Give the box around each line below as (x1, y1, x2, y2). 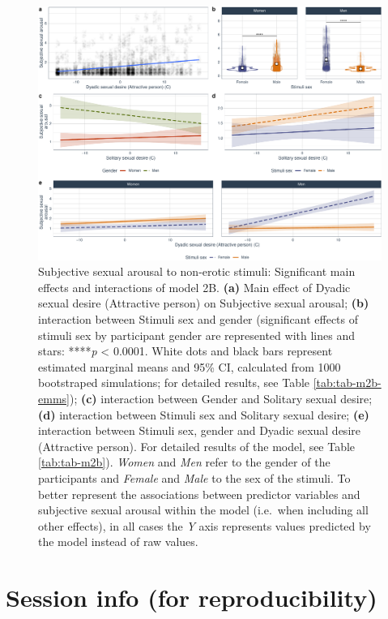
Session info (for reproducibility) (6, 581, 377, 614)
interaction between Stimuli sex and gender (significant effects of (38, 310, 359, 327)
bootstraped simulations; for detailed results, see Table (38, 374, 310, 391)
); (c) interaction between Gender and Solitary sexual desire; (69, 389, 373, 406)
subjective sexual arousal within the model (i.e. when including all (38, 501, 369, 518)
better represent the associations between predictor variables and (38, 485, 360, 502)
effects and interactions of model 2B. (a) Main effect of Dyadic (38, 278, 351, 295)
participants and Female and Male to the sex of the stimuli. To (38, 469, 351, 486)
